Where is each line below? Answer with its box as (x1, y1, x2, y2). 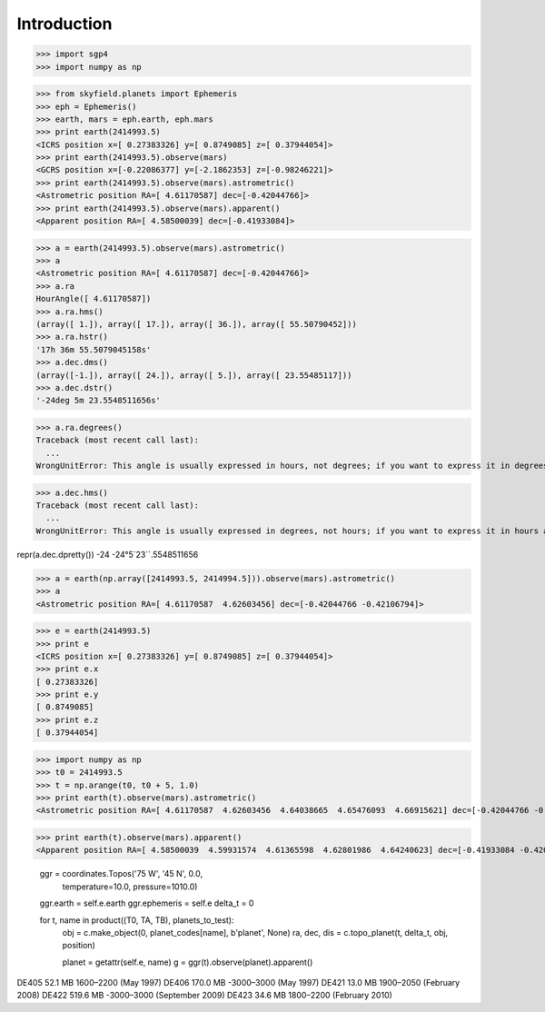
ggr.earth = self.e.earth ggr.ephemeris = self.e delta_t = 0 (39, 898, 254, 908)
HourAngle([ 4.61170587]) (35, 293, 152, 304)
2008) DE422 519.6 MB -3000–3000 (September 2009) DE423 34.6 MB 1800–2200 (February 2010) (16, 990, 392, 1001)
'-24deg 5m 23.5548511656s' (35, 395, 161, 406)
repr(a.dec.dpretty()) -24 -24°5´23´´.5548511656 (16, 549, 199, 560)
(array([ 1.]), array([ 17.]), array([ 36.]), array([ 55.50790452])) (35, 319, 358, 329)
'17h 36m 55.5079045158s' (35, 344, 152, 354)
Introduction (16, 14, 113, 34)
